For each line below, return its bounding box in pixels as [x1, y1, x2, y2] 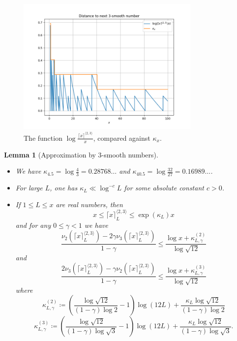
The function [24, 132, 62, 143]
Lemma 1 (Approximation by [4, 149, 96, 159]
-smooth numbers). [101, 149, 158, 159]
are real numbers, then [56, 199, 123, 209]
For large [15, 183, 43, 193]
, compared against [93, 132, 150, 143]
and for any [15, 219, 51, 230]
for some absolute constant [124, 183, 204, 193]
